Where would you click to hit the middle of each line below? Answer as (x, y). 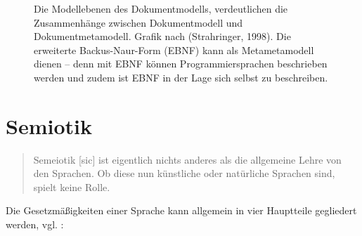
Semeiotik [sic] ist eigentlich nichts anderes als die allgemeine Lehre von (187, 159)
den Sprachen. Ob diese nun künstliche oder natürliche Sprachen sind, (184, 173)
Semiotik (49, 125)
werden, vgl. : (35, 224)
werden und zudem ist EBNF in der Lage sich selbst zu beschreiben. (181, 77)
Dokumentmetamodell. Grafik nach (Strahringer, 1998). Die (162, 36)
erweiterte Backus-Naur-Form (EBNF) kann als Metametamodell (174, 50)
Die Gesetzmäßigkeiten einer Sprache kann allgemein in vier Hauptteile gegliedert (181, 210)
